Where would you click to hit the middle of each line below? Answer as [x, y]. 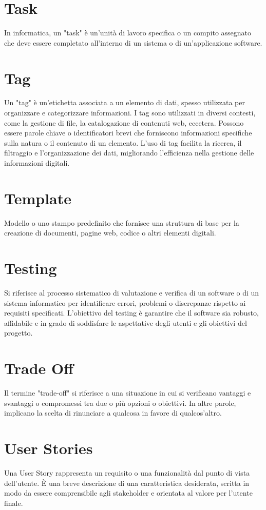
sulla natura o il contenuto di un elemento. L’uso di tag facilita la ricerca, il [123, 142]
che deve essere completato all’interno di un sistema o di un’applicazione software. [133, 42]
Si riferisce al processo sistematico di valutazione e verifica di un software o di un [132, 293]
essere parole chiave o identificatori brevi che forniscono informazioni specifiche [128, 133]
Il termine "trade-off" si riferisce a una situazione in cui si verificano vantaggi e [128, 393]
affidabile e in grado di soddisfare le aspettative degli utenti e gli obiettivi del [126, 322]
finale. [14, 503]
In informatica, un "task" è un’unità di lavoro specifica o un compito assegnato [128, 33]
